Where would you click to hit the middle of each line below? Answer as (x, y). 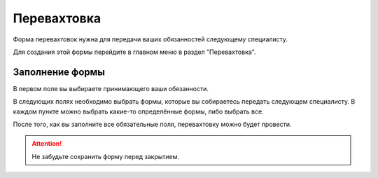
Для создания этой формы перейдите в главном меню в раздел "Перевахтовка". (135, 52)
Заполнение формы (59, 72)
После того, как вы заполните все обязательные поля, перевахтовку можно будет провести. (152, 124)
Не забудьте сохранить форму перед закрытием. (106, 156)
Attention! (47, 144)
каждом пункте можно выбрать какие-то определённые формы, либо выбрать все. (138, 111)
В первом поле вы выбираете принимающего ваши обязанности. (111, 88)
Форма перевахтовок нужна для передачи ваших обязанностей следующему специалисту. (150, 39)
